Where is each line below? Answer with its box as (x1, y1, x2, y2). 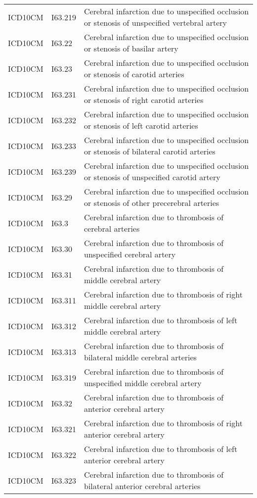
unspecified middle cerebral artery (84, 377, 202, 389)
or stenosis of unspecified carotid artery (84, 171, 220, 183)
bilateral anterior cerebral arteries (84, 480, 201, 492)
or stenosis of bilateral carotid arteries (84, 146, 215, 157)
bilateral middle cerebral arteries (84, 351, 197, 363)
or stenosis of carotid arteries (84, 68, 184, 80)
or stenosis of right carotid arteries (84, 94, 204, 105)
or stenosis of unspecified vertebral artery (84, 17, 227, 28)
